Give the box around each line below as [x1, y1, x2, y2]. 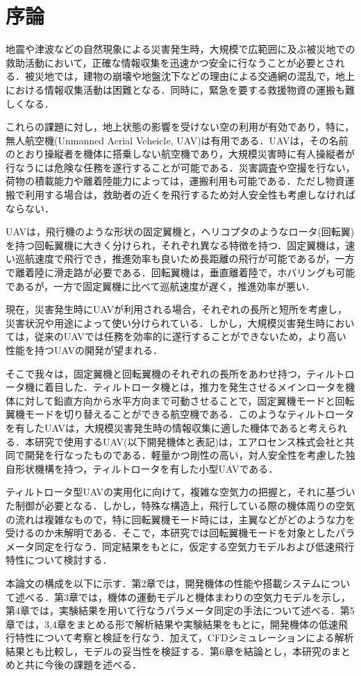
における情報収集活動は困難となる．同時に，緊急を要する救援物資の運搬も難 [6, 82, 355, 96]
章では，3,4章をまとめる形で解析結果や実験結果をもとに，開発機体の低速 [6, 616, 338, 631]
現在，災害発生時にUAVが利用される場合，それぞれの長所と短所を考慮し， [6, 302, 347, 316]
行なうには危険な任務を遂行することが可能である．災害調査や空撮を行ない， [6, 160, 355, 174]
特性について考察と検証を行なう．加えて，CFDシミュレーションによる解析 [15, 630, 354, 645]
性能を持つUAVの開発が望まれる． [6, 343, 162, 357]
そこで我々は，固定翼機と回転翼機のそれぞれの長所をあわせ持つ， [6, 366, 307, 380]
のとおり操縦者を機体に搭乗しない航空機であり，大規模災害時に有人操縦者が [6, 146, 355, 161]
